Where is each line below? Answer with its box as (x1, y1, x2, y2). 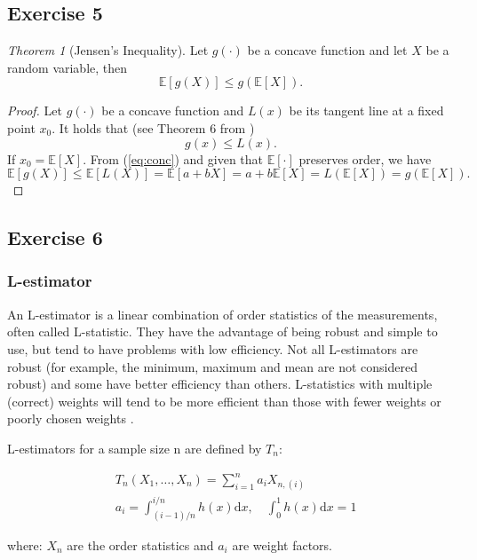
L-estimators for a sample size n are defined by (7, 438, 262, 457)
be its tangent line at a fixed (289, 101, 444, 120)
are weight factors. (232, 535, 332, 554)
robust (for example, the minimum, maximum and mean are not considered (7, 357, 417, 375)
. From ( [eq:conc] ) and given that (83, 149, 264, 168)
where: (7, 535, 43, 554)
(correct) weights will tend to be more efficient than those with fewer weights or (7, 391, 441, 410)
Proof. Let (7, 101, 62, 120)
